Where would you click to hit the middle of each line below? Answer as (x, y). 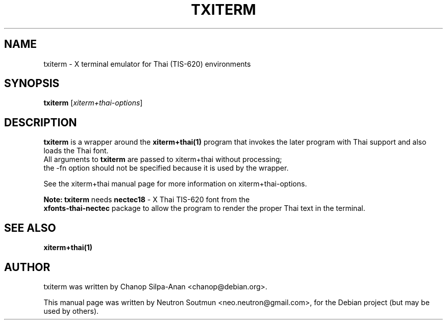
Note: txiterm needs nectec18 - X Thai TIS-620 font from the (147, 200)
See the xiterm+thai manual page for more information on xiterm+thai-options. (175, 184)
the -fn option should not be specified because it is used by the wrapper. (166, 168)
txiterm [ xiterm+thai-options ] (93, 103)
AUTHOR (27, 267)
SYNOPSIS (32, 84)
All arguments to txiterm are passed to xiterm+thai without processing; (163, 159)
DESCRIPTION (41, 122)
